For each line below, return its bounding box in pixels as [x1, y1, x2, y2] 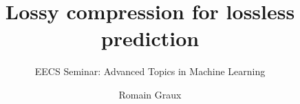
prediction [100, 24, 200, 52]
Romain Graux [118, 87, 182, 101]
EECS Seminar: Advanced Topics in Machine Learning [34, 64, 266, 79]
